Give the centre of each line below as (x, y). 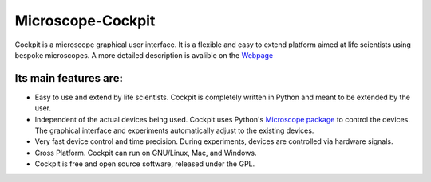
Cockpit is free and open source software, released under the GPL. (145, 164)
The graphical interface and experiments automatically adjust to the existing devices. (174, 130)
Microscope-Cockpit (85, 21)
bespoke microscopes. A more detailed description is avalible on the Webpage (144, 55)
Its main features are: (69, 78)
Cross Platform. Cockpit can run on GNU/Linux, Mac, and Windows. (146, 153)
